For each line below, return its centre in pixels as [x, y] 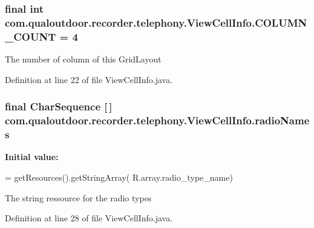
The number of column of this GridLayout [83, 59]
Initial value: [32, 157]
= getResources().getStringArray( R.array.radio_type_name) [119, 177]
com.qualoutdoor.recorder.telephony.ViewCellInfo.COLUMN [156, 22]
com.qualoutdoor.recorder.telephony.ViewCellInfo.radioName [157, 120]
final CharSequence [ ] [59, 106]
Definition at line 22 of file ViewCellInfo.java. [89, 79]
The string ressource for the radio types [78, 197]
